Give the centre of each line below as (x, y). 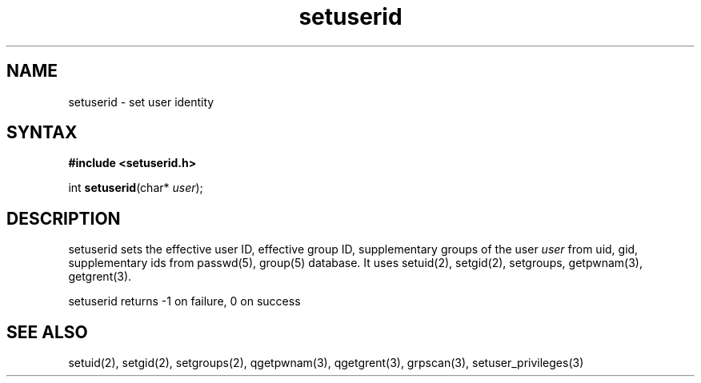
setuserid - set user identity (141, 102)
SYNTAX (42, 133)
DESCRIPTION (64, 218)
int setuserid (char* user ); (136, 188)
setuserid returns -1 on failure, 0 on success (184, 301)
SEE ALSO (47, 332)
